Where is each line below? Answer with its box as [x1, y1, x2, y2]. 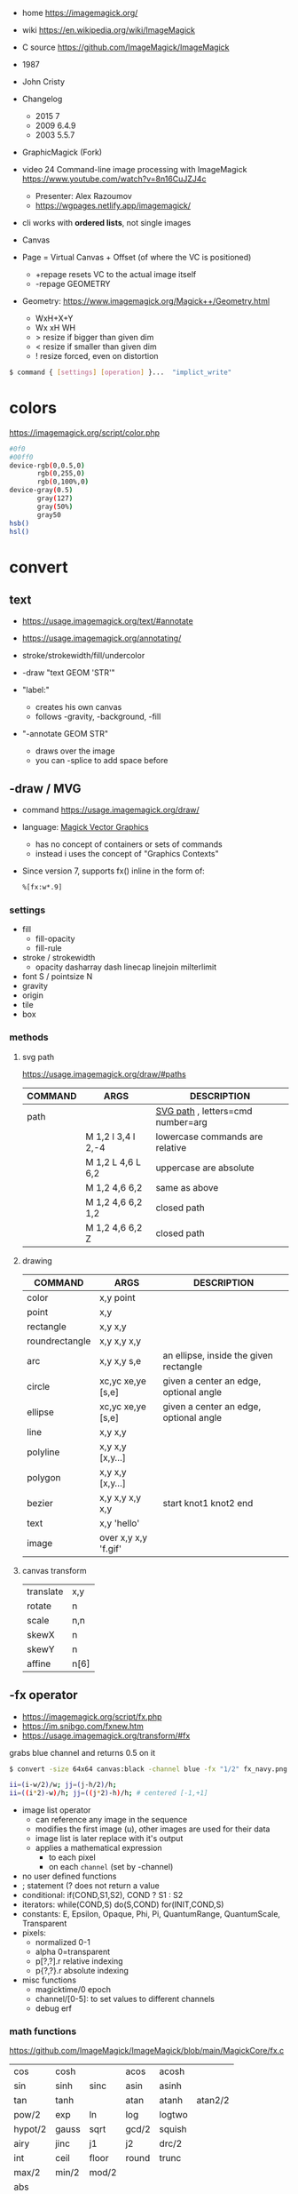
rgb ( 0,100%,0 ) [36, 477, 90, 487]
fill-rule [35, 943, 62, 953]
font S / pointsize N [21, 971, 93, 982]
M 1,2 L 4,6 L [85, 1155, 142, 1168]
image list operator [21, 1805, 91, 1815]
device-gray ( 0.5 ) [9, 486, 74, 495]
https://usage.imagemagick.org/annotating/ [21, 633, 182, 643]
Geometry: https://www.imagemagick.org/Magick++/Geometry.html [21, 296, 271, 306]
